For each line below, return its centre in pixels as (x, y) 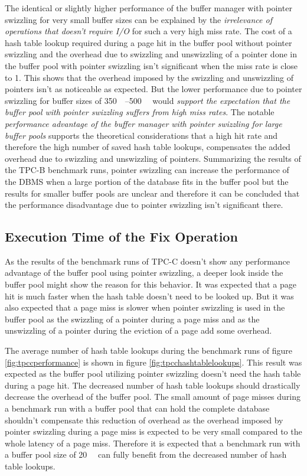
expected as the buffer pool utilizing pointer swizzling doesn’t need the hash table (153, 374)
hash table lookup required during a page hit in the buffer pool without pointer (148, 42)
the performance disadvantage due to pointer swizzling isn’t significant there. (144, 205)
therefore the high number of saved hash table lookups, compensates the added (148, 147)
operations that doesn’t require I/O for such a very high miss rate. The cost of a (148, 31)
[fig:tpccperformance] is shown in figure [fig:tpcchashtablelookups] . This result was (153, 362)
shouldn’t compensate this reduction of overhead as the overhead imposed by (144, 420)
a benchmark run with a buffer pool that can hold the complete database (137, 408)
